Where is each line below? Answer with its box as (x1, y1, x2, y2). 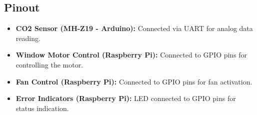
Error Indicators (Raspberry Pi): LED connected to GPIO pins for (15, 93, 236, 103)
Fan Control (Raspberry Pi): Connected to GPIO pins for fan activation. (15, 76, 252, 86)
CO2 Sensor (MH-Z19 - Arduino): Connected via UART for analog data (15, 23, 253, 33)
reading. (15, 32, 40, 43)
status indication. (15, 102, 69, 113)
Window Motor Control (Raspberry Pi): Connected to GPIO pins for (15, 49, 247, 60)
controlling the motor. (15, 59, 83, 69)
